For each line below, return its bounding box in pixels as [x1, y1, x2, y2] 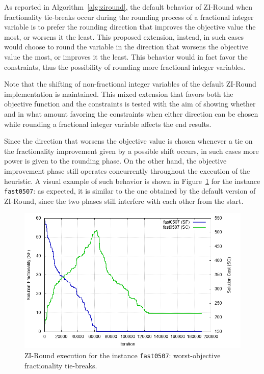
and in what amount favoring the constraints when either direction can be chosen [4, 108, 258, 119]
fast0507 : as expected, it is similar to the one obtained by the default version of [4, 185, 256, 196]
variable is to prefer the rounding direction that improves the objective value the [4, 21, 256, 32]
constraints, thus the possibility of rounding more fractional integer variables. [4, 61, 246, 72]
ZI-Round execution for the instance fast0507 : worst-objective [24, 350, 221, 360]
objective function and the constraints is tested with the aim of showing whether [4, 98, 256, 109]
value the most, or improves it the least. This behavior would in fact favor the [4, 51, 248, 62]
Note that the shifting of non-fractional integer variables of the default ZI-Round [4, 78, 256, 89]
